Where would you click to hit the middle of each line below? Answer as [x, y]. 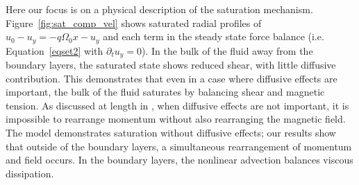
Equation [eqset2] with [55, 50]
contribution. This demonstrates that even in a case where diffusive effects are [172, 78]
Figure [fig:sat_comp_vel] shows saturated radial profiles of [134, 23]
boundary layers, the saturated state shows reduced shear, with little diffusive [171, 65]
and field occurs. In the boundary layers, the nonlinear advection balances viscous [179, 160]
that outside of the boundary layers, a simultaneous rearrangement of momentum [179, 146]
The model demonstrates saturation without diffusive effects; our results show [171, 133]
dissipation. [30, 173]
